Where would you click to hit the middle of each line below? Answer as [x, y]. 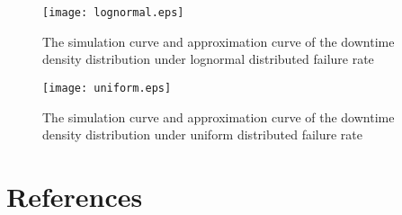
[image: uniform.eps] [107, 88]
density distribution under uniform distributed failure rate [203, 134]
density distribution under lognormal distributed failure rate [208, 59]
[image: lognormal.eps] [113, 13]
